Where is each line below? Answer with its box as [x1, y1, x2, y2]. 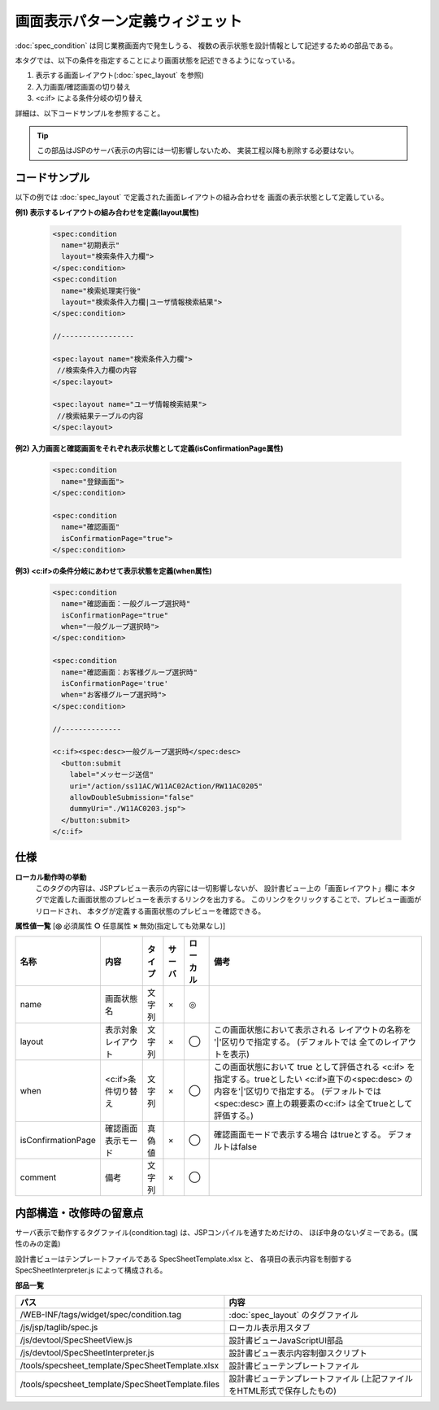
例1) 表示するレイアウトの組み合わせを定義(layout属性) [15, 207, 199, 217]
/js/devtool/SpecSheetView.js [20, 1334, 133, 1346]
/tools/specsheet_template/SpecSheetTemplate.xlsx [20, 1360, 219, 1371]
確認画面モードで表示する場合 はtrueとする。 [214, 1128, 386, 1140]
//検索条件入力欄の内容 [57, 366, 137, 375]
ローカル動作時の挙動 [15, 871, 87, 882]
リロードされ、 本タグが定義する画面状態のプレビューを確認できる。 [35, 906, 266, 915]
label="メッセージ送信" [69, 770, 154, 779]
